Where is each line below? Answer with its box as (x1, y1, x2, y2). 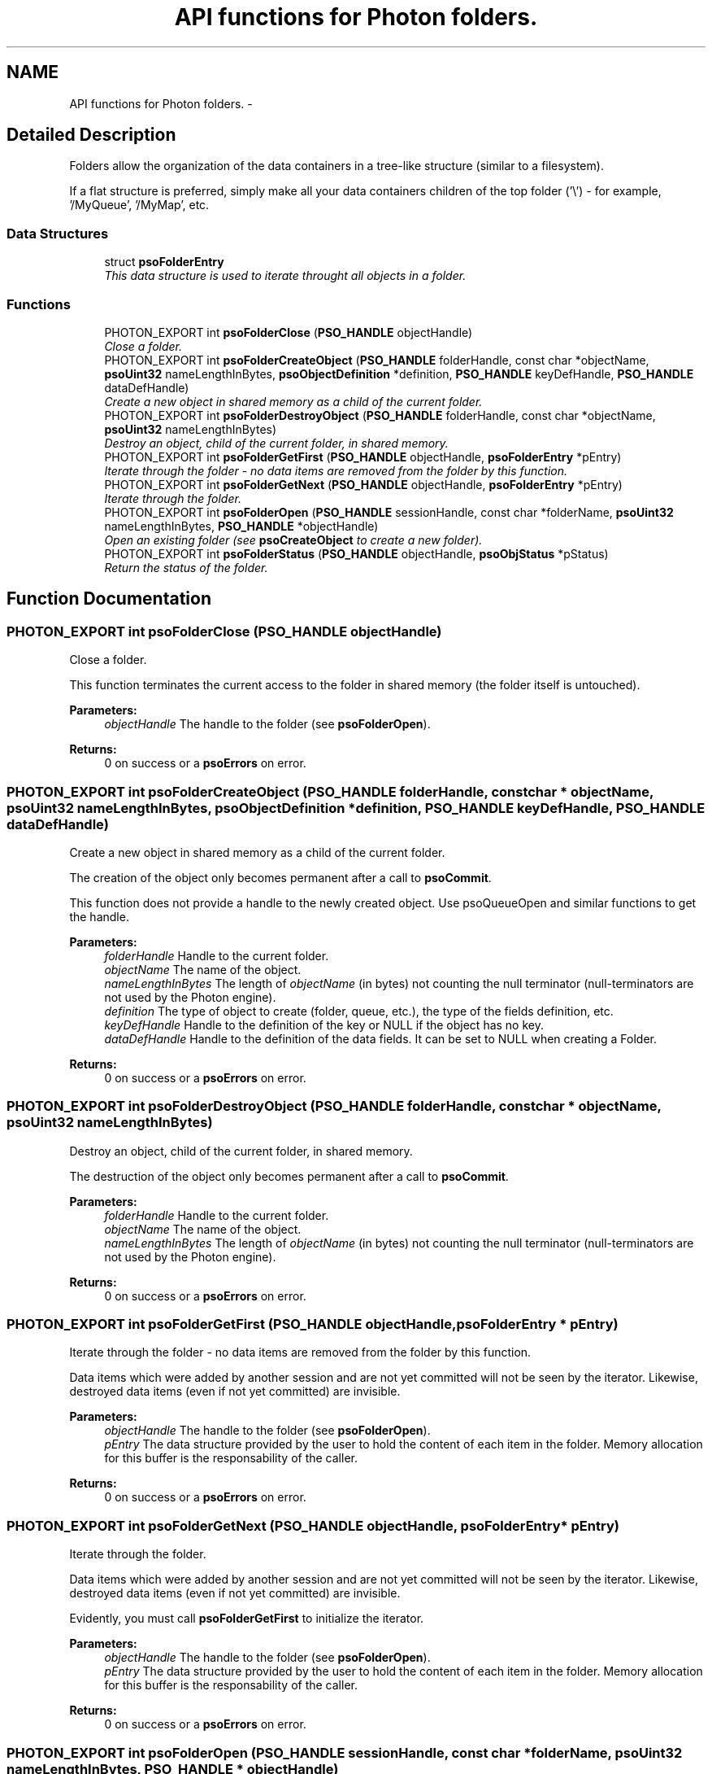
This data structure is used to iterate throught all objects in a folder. (104, 269, 467, 283)
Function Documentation (7, 588, 211, 610)
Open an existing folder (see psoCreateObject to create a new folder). (104, 532, 483, 547)
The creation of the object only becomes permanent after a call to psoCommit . (69, 870, 492, 885)
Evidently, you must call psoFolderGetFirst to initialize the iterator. (69, 1611, 424, 1626)
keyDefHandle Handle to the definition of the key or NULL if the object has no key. (104, 1017, 544, 1032)
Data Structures (7, 225, 109, 242)
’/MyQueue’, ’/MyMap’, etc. (69, 198, 210, 212)
